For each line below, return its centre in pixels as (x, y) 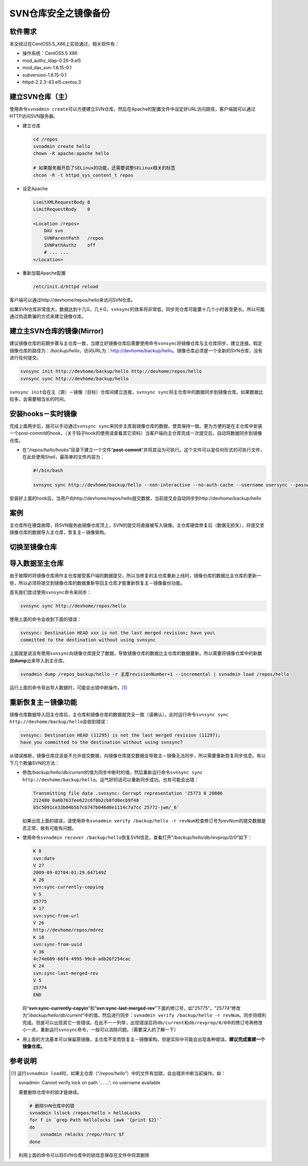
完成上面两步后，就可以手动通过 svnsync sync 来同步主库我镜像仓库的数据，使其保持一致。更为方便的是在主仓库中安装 (136, 426)
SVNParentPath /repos (74, 238)
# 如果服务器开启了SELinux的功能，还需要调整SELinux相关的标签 (104, 168)
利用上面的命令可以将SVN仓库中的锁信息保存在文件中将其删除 (84, 1155)
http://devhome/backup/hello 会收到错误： (60, 722)
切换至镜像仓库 (33, 547)
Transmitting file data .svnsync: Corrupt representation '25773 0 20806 (128, 793)
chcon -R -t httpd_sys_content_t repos (83, 175)
